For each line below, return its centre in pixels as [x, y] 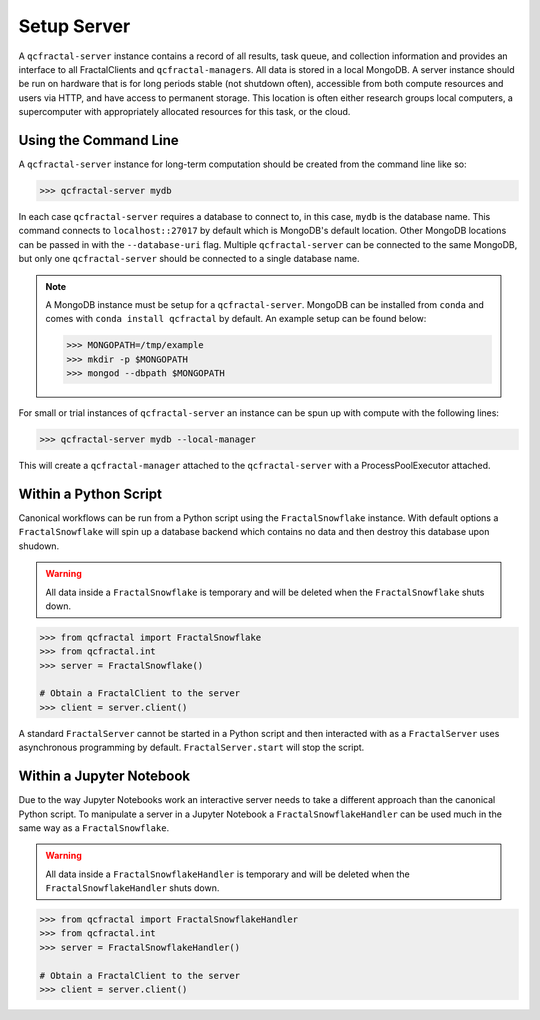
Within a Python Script [90, 493]
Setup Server [74, 26]
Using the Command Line [98, 140]
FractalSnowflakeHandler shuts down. [132, 888]
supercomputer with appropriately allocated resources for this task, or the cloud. [184, 112]
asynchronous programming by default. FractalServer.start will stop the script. [191, 747]
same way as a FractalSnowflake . [94, 827]
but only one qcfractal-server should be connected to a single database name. [189, 259]
